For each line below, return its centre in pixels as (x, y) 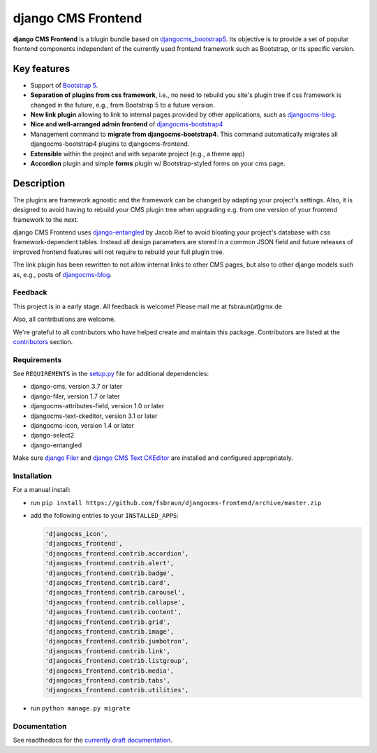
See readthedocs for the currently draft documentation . (93, 740)
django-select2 (52, 435)
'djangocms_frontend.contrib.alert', (110, 563)
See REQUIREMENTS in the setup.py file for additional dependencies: (111, 374)
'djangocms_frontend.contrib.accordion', (117, 553)
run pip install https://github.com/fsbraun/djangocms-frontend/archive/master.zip (176, 502)
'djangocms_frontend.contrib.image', (110, 632)
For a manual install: (42, 490)
